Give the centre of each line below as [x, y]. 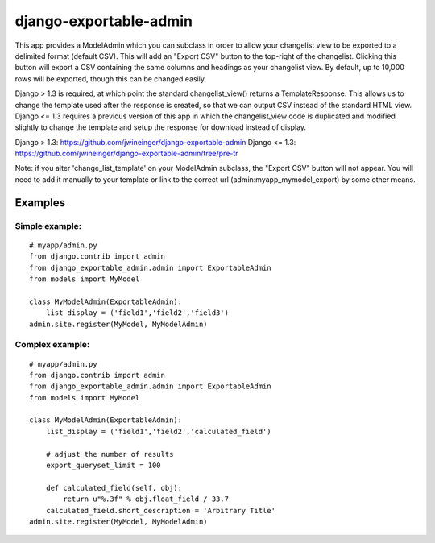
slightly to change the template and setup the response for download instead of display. [160, 127]
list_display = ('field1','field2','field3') [137, 313]
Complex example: [52, 345]
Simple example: [48, 226]
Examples [40, 203]
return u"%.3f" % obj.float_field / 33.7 [146, 499]
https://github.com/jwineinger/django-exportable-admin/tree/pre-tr [126, 154]
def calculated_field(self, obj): [114, 488]
